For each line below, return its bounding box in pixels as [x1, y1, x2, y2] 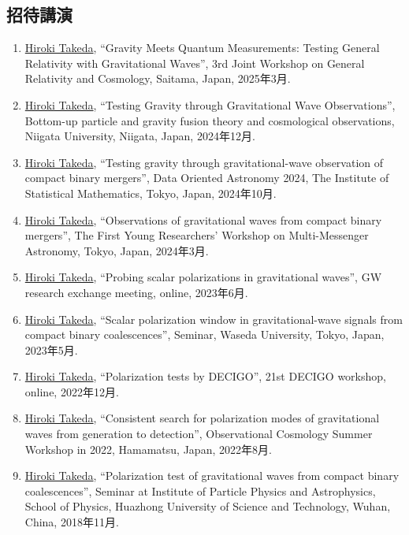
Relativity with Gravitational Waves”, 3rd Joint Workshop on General [24, 54, 365, 71]
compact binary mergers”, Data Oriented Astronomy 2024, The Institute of [24, 169, 389, 186]
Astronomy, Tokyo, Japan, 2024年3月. [24, 242, 209, 258]
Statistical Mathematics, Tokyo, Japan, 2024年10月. [24, 184, 277, 201]
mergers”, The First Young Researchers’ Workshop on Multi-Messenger [24, 227, 369, 243]
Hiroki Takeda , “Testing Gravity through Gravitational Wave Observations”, [24, 96, 396, 113]
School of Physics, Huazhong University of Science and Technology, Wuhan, [24, 498, 391, 515]
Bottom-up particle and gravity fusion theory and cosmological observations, [24, 112, 395, 128]
